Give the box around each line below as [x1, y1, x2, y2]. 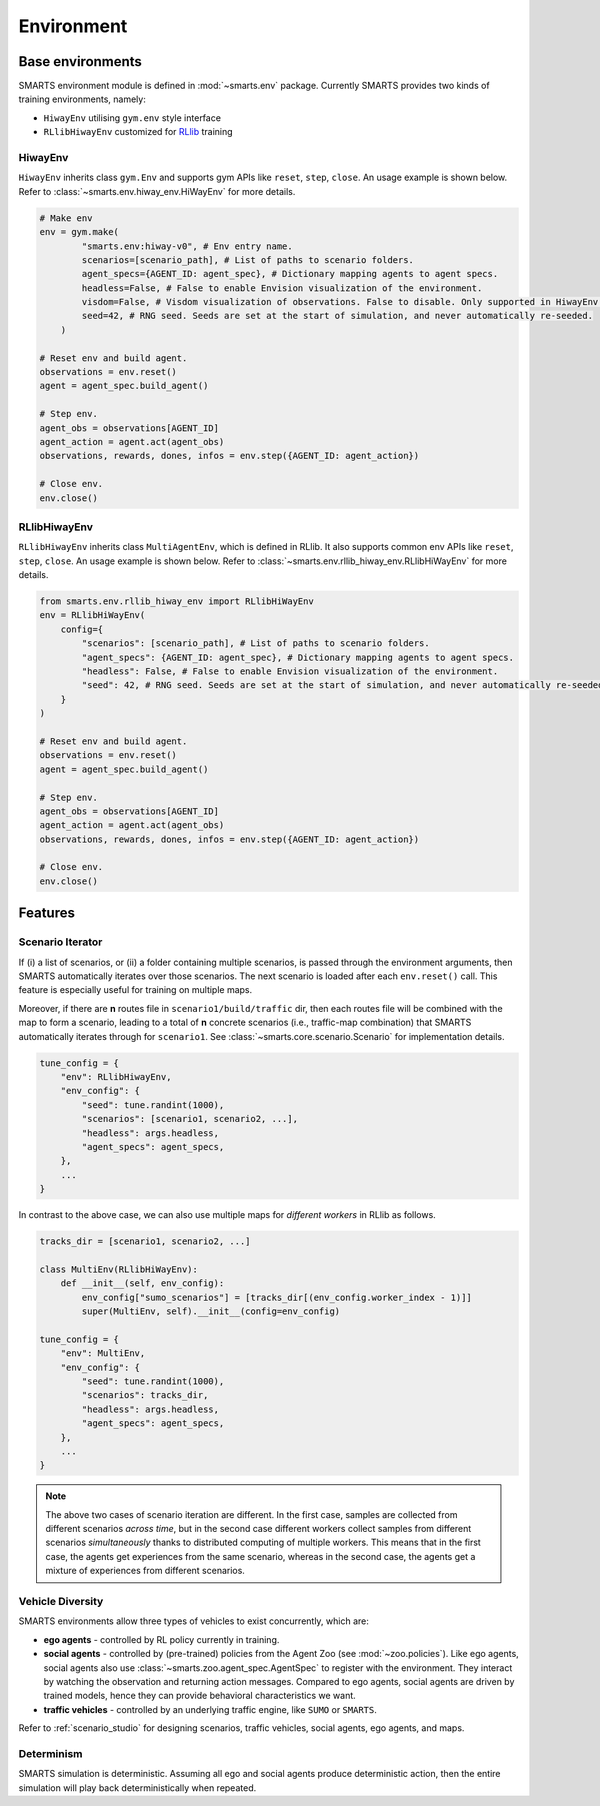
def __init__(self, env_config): [60, 1278, 225, 1289]
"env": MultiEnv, [60, 1348, 146, 1359]
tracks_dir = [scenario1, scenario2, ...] [39, 1236, 251, 1247]
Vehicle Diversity [18, 1595, 104, 1608]
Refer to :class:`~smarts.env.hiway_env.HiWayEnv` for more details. [18, 185, 296, 197]
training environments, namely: [18, 93, 147, 105]
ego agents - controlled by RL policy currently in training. [43, 1633, 280, 1645]
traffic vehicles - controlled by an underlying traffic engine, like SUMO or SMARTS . [43, 1703, 377, 1715]
